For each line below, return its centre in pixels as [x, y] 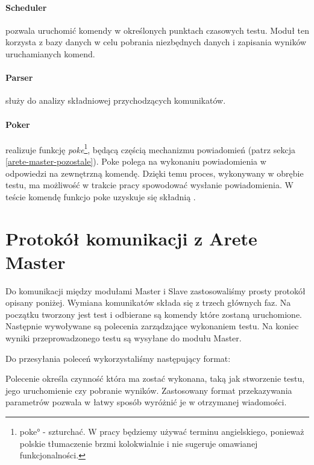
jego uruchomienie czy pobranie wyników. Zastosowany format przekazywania [149, 390]
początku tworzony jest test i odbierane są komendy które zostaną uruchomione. [154, 314]
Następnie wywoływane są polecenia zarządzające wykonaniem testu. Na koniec [152, 326]
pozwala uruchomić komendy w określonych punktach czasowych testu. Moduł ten [157, 30]
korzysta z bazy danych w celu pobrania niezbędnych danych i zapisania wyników [156, 42]
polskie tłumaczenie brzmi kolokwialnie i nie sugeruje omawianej [139, 443]
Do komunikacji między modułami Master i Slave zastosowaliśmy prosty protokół [155, 290]
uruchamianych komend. [50, 53]
